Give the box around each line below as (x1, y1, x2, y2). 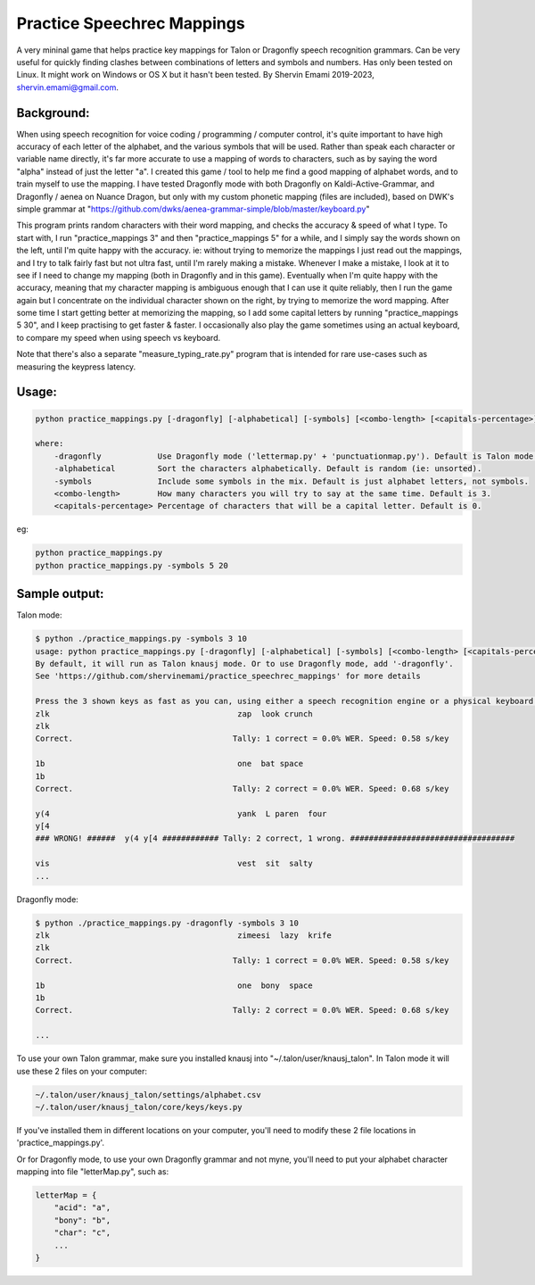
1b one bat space (35, 759, 304, 769)
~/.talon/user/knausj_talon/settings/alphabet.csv (35, 1090, 262, 1099)
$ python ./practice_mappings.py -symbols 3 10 (35, 634, 247, 644)
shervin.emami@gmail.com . (16, 81, 119, 93)
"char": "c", (53, 1228, 111, 1238)
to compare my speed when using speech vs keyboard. (16, 332, 221, 343)
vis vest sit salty (35, 858, 313, 869)
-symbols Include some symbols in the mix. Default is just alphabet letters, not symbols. (53, 476, 530, 486)
